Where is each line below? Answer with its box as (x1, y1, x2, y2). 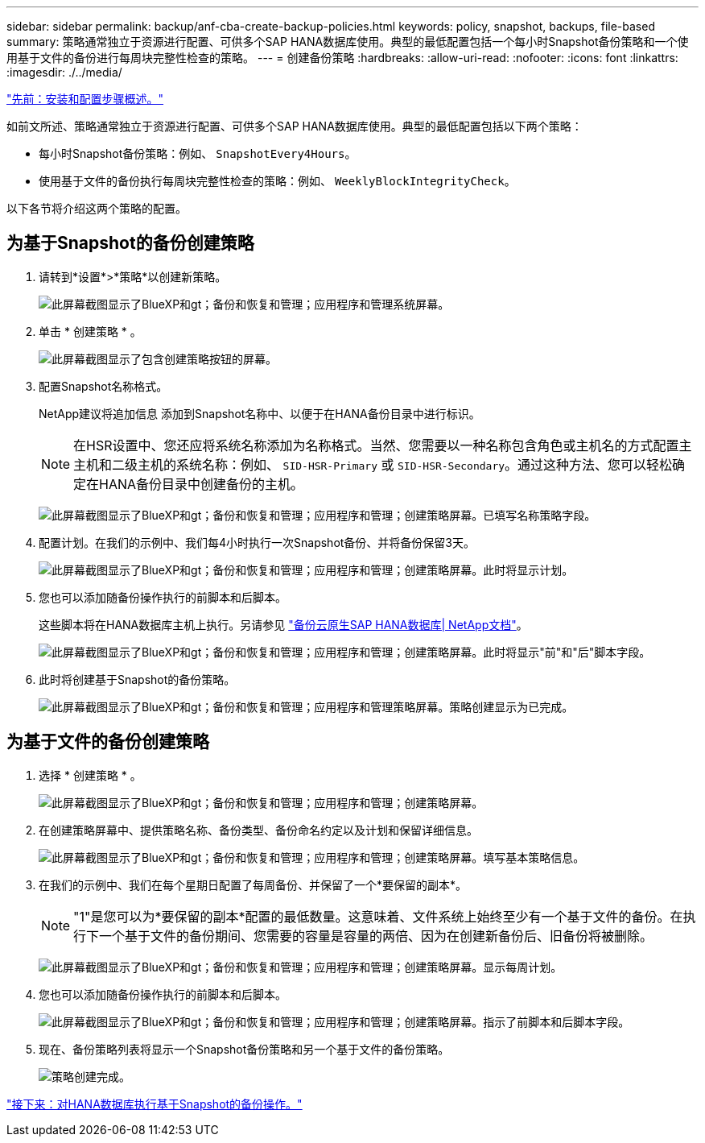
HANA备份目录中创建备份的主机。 (99, 475, 304, 492)
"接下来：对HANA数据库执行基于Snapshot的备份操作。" (6, 1096, 303, 1111)
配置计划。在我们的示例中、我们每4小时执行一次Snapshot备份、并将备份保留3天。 (39, 535, 476, 549)
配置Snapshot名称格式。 (39, 379, 168, 393)
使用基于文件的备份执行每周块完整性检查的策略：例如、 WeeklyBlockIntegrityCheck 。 (39, 174, 516, 188)
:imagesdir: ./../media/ (6, 65, 122, 79)
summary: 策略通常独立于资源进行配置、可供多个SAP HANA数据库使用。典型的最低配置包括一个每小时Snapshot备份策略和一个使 (6, 35, 689, 48)
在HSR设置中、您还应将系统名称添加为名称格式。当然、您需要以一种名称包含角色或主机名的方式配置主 (73, 437, 692, 453)
